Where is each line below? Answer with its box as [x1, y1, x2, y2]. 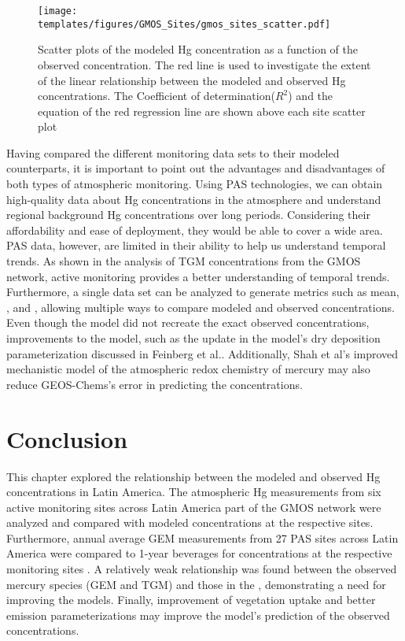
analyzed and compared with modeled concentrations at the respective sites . [6, 514, 374, 531]
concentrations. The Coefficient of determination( [38, 87, 275, 104]
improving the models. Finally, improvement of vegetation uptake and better [6, 591, 376, 608]
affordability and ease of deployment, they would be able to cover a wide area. [6, 221, 383, 238]
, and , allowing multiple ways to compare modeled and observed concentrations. [6, 298, 395, 315]
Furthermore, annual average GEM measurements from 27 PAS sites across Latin [6, 529, 399, 546]
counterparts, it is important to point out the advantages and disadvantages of [6, 160, 385, 176]
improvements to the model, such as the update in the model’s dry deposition [6, 330, 381, 346]
